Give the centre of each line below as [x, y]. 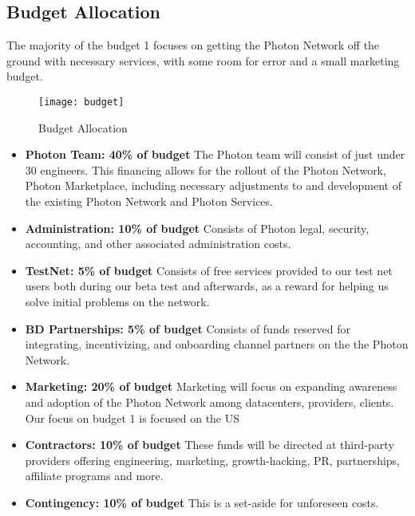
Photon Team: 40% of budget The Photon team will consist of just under [215, 154]
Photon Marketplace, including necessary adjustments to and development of [213, 185]
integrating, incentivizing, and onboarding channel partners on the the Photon [217, 344]
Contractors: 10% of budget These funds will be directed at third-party [209, 445]
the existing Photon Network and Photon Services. [149, 201]
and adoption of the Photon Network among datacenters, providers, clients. [209, 402]
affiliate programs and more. [94, 476]
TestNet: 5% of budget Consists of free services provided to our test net [209, 270]
